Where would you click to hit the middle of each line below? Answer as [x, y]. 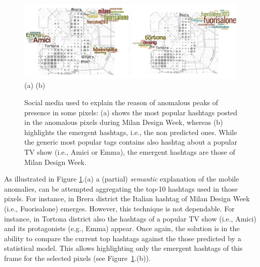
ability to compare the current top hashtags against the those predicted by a [123, 238]
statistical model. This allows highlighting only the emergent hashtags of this [123, 248]
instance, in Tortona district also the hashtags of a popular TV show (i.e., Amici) [130, 218]
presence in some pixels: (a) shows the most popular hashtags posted [131, 112]
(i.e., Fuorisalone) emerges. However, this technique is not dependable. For [119, 208]
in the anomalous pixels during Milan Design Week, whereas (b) [124, 122]
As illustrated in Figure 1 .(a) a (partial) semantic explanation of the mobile [122, 179]
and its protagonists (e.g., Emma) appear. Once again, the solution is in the [122, 228]
